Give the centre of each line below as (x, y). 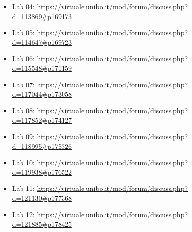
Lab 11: (23, 188)
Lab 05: (23, 32)
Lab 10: (23, 162)
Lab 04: (23, 6)
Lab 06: (23, 58)
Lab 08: (23, 110)
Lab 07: (23, 84)
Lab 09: (23, 136)
